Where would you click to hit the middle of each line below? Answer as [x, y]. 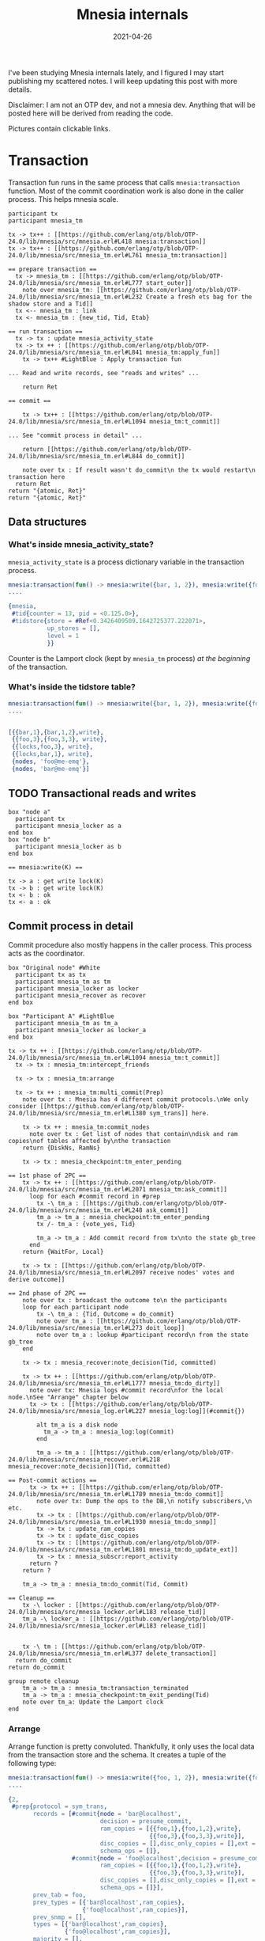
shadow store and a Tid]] [50, 304]
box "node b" [30, 839]
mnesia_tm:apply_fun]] [183, 352]
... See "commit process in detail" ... [76, 435]
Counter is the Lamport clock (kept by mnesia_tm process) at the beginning [129, 658]
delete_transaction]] [181, 1654]
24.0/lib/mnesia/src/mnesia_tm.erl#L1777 [77, 1384]
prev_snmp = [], [60, 1917]
